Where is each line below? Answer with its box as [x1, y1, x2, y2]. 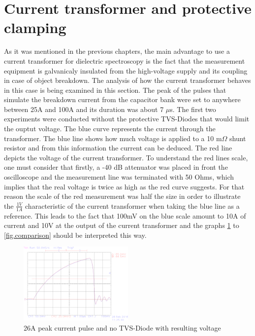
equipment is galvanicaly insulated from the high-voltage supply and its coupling [4, 65, 248, 75]
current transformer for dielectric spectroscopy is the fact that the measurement [4, 55, 245, 66]
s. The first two [170, 104, 216, 114]
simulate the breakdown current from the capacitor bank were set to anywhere [4, 94, 241, 105]
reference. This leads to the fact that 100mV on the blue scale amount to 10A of [4, 210, 246, 221]
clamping [4, 17, 66, 37]
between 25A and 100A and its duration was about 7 [4, 104, 164, 114]
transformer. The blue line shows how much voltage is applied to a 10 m [4, 133, 222, 143]
